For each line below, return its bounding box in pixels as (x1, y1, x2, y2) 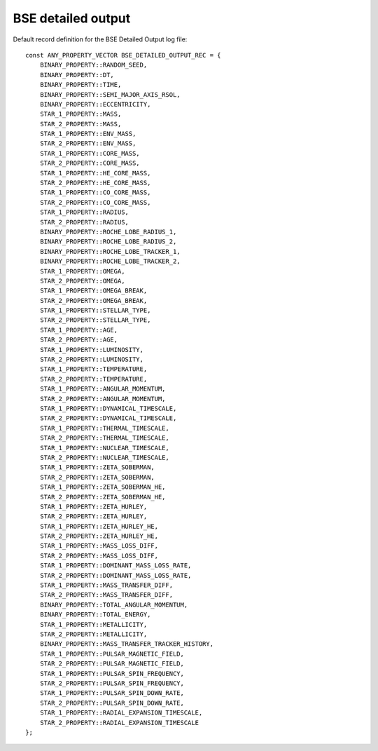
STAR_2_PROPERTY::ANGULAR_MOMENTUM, (39, 395, 166, 402)
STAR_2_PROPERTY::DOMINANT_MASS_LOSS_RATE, (39, 571, 192, 579)
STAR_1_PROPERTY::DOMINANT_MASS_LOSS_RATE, (39, 562, 192, 569)
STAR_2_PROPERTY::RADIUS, (39, 218, 129, 226)
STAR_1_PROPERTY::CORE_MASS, (39, 149, 140, 157)
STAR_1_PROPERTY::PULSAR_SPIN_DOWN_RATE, (39, 689, 185, 697)
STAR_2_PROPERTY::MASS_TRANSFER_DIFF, (39, 591, 174, 599)
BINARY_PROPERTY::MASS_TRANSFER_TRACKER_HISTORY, (39, 640, 213, 648)
